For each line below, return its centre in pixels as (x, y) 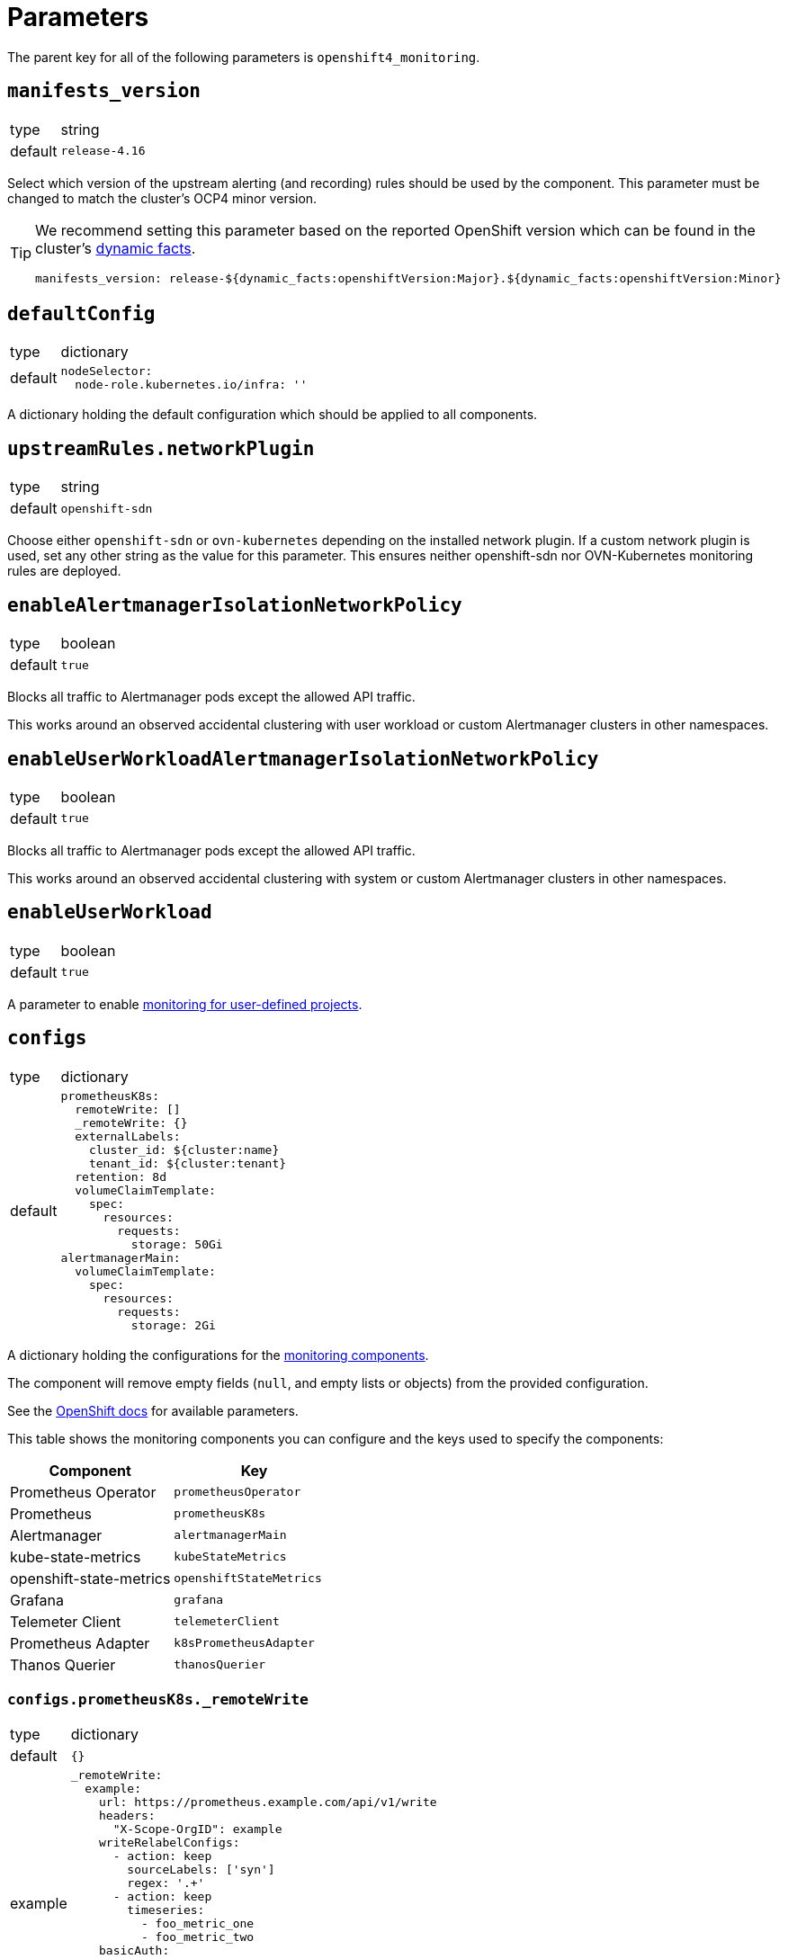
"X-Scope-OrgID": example (197, 1829)
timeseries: (166, 1910)
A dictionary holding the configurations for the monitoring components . (218, 1355)
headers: (127, 1816)
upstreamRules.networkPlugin (161, 448)
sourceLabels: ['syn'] (201, 1870)
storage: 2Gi (173, 1325)
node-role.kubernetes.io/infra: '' (191, 385)
